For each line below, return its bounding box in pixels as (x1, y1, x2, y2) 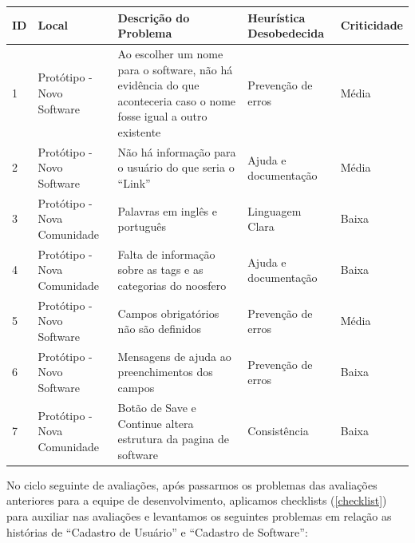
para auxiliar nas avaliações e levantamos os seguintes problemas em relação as (6, 507, 392, 524)
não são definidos (117, 320, 201, 337)
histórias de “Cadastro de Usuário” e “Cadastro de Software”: (6, 523, 308, 540)
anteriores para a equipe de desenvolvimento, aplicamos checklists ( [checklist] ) (6, 492, 387, 509)
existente (117, 123, 161, 140)
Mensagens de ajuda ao (117, 347, 231, 364)
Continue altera (117, 414, 194, 431)
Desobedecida (247, 25, 324, 42)
